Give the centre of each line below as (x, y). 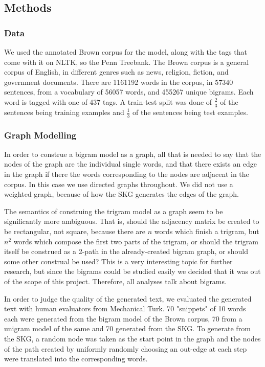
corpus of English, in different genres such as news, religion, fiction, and (116, 72)
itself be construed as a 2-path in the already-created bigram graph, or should (126, 251)
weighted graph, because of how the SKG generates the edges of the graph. (122, 194)
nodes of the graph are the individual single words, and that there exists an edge (131, 164)
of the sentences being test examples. (190, 112)
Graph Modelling (40, 135)
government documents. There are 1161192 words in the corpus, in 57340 (119, 82)
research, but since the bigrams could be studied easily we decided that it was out (132, 271)
